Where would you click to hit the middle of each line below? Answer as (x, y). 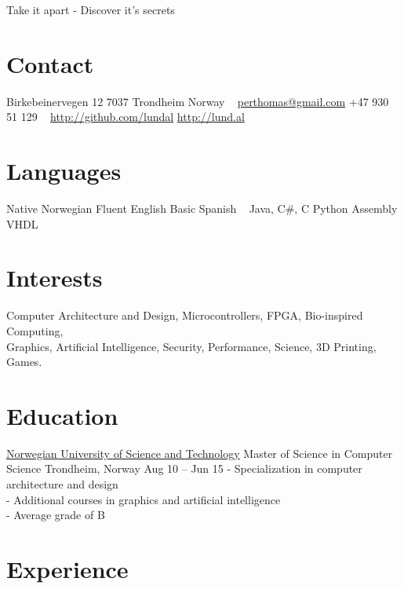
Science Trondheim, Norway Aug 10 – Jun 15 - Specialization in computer (184, 468)
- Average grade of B (56, 515)
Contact (50, 63)
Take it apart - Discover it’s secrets (91, 9)
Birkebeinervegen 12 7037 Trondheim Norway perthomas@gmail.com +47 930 (198, 101)
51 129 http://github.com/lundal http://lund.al (126, 117)
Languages (64, 171)
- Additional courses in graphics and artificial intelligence (144, 499)
